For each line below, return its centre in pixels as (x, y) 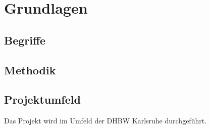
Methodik (30, 70)
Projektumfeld (42, 99)
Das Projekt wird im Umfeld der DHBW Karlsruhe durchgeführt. (106, 121)
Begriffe (25, 40)
